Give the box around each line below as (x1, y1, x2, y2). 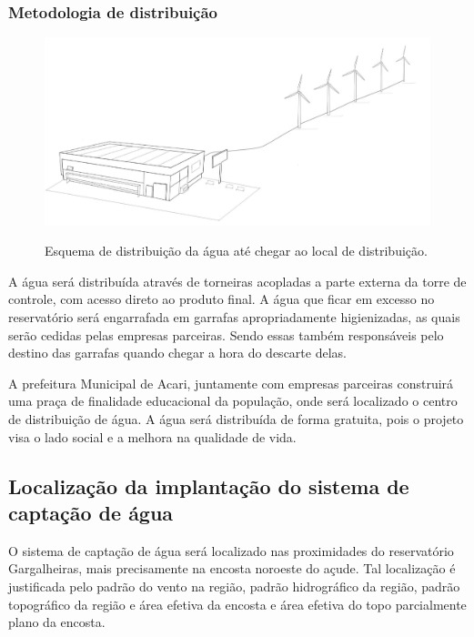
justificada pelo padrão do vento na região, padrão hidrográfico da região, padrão (8, 576, 460, 595)
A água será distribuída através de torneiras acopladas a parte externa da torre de (8, 271, 467, 290)
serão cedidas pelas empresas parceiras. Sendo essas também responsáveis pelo (8, 325, 444, 344)
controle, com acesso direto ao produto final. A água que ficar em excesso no (8, 289, 435, 308)
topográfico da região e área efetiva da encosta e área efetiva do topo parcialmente (8, 594, 467, 613)
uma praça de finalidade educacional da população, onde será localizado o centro (8, 391, 458, 410)
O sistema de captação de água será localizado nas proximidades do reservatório (8, 541, 454, 560)
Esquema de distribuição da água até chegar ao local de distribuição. (45, 241, 428, 260)
